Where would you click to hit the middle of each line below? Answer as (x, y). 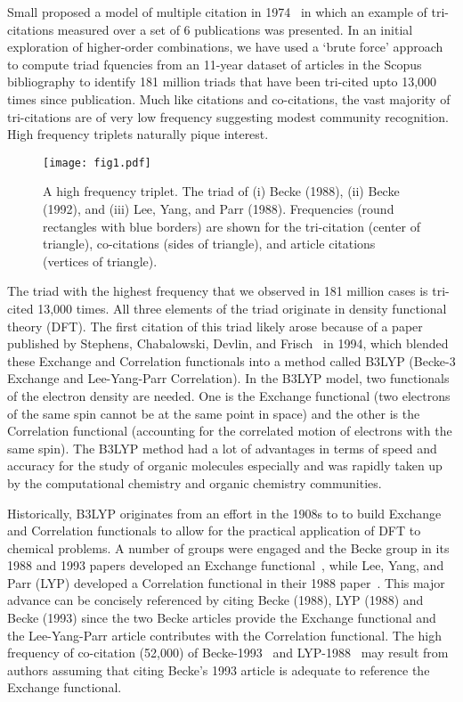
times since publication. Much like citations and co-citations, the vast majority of (229, 98)
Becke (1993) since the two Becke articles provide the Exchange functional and (222, 618)
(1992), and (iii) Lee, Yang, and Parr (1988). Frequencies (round (219, 208)
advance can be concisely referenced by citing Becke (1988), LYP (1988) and (215, 600)
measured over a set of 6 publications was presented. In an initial (235, 29)
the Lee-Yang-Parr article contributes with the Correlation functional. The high (225, 635)
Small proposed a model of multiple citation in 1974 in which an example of (217, 12)
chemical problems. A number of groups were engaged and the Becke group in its (228, 547)
